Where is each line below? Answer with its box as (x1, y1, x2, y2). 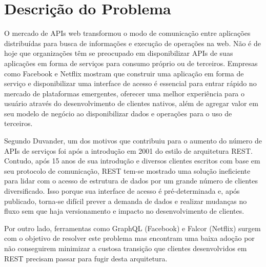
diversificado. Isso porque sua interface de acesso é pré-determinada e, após (4, 186, 240, 196)
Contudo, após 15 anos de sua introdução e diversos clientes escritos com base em (4, 155, 260, 166)
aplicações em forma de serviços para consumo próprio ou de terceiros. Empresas (4, 57, 258, 68)
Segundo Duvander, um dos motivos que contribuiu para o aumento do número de (4, 135, 262, 146)
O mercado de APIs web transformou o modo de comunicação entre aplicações (4, 28, 251, 38)
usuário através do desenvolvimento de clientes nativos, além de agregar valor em (4, 98, 258, 109)
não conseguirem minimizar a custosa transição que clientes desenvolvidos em (4, 243, 247, 253)
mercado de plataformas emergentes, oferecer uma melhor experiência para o (4, 88, 245, 98)
